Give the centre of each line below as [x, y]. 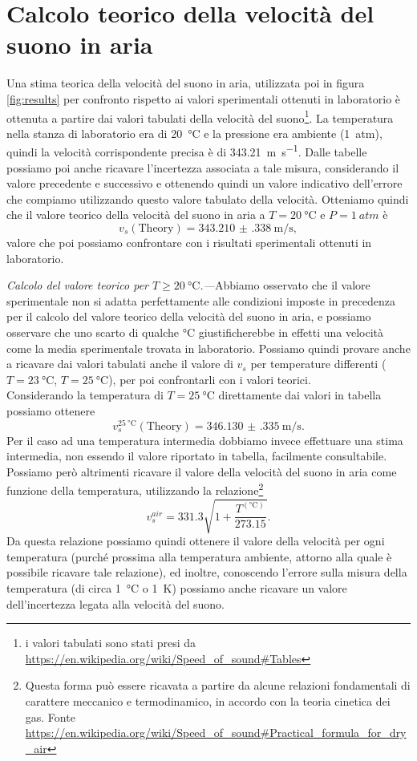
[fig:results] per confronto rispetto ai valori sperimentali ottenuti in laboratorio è [204, 98]
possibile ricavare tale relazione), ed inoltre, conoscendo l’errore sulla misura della [207, 572]
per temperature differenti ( [318, 364]
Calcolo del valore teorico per [77, 285]
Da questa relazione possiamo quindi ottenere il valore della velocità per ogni [196, 541]
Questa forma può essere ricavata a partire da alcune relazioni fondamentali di [218, 685]
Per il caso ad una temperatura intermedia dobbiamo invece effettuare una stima [205, 440]
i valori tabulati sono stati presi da [111, 643]
